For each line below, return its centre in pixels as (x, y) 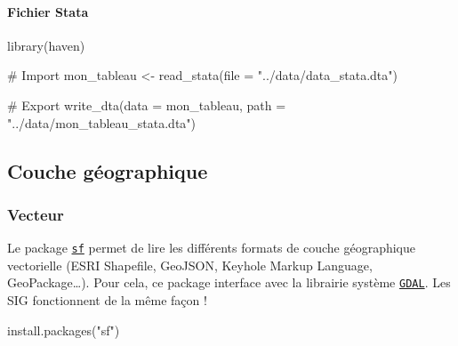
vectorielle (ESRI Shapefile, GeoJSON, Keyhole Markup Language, (190, 265)
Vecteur (36, 214)
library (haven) (46, 45)
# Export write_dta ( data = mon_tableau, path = (147, 105)
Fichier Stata (48, 11)
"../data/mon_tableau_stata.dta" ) (102, 122)
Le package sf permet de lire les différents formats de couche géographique (212, 248)
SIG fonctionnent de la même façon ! (107, 300)
